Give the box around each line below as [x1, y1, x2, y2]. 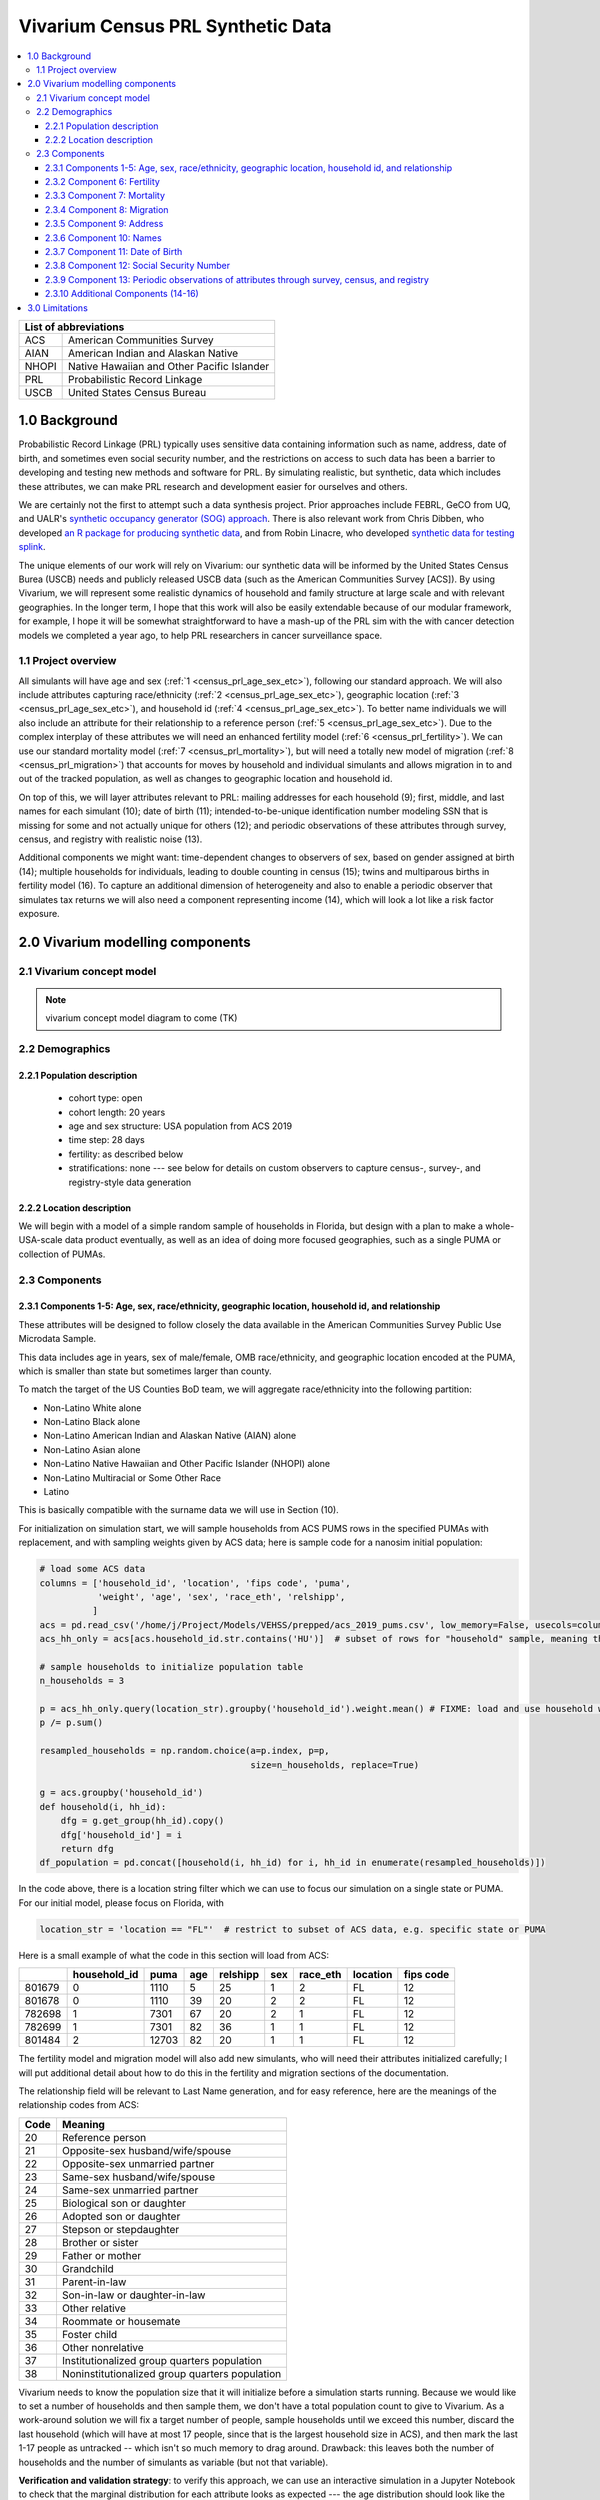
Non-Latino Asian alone [43, 1443, 141, 1455]
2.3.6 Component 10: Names [45, 231, 162, 244]
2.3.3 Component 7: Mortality [45, 190, 165, 202]
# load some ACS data [39, 1563, 146, 1575]
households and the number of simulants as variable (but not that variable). [18, 2456, 329, 2468]
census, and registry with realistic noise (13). [18, 833, 203, 845]
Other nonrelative [61, 2340, 144, 2354]
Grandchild [61, 2261, 114, 2275]
